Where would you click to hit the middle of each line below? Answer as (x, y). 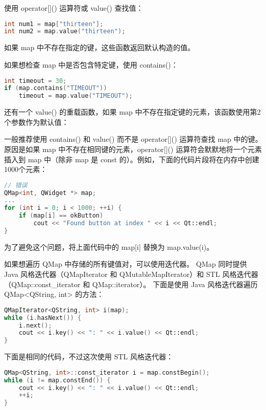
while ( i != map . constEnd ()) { (57, 380)
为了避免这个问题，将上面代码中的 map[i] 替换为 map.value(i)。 (109, 246)
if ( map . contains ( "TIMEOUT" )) (56, 88)
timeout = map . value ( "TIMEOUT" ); (76, 96)
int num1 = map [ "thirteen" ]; (54, 24)
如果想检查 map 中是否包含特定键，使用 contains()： (91, 64)
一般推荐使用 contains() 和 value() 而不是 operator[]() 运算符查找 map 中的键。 (133, 139)
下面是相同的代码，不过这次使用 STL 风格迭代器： (89, 357)
